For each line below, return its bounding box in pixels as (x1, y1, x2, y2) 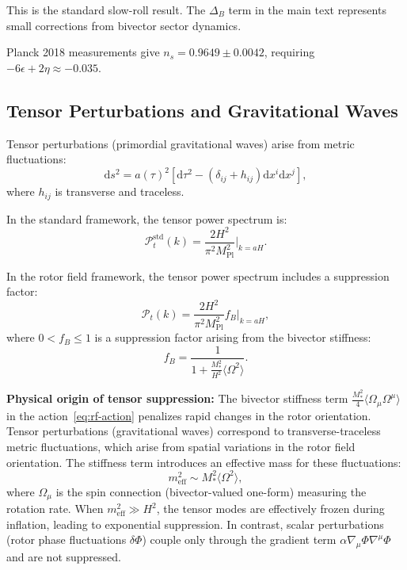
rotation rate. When (6, 500, 104, 517)
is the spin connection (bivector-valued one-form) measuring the (55, 483, 367, 499)
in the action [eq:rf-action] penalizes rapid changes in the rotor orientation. (6, 407, 371, 423)
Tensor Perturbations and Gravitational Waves (6, 98, 398, 122)
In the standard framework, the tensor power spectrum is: (6, 210, 287, 227)
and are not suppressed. (6, 549, 121, 565)
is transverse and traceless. (55, 183, 184, 200)
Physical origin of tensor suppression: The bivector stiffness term (6, 390, 348, 407)
